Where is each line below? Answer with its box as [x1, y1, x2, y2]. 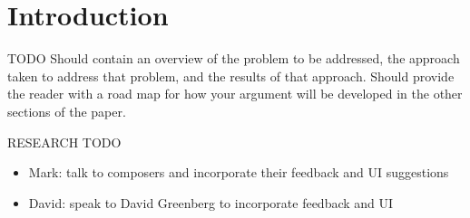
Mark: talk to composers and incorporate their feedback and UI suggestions [28, 163, 449, 182]
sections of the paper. [7, 101, 126, 120]
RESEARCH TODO [7, 132, 122, 151]
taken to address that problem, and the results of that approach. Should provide [7, 66, 455, 85]
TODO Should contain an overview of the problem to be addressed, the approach [7, 49, 460, 68]
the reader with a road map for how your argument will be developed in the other [7, 84, 463, 103]
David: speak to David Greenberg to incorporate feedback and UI [28, 193, 394, 212]
